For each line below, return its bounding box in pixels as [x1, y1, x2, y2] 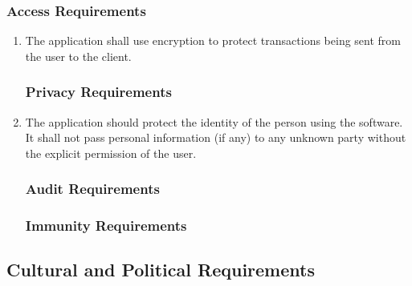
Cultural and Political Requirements [6, 257, 315, 282]
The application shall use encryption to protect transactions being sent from [25, 32, 402, 49]
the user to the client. [25, 47, 132, 64]
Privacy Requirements [25, 82, 172, 102]
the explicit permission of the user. [25, 144, 197, 161]
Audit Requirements [25, 179, 160, 199]
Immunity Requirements [25, 216, 187, 236]
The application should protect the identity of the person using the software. [25, 113, 403, 130]
